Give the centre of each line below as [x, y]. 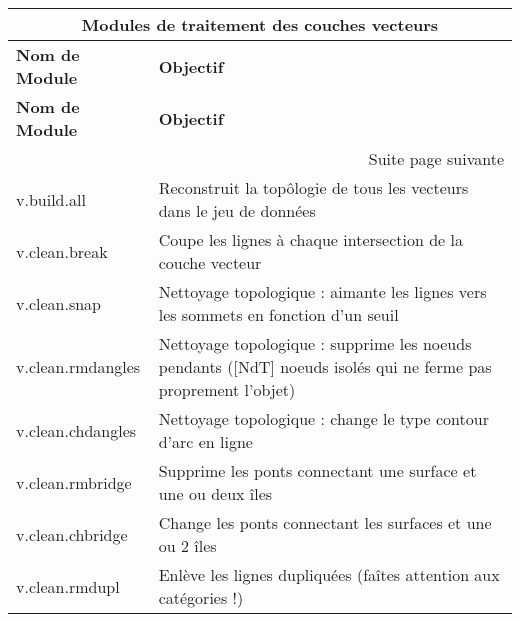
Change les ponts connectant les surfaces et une [325, 522]
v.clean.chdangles [76, 430]
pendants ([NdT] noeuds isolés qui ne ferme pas [325, 366]
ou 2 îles [187, 545]
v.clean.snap [58, 303]
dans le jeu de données [237, 210]
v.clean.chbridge [72, 534]
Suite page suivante [436, 158]
